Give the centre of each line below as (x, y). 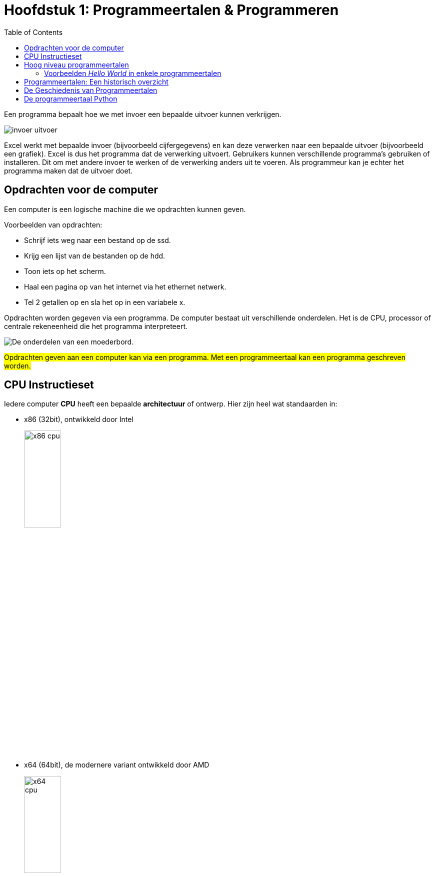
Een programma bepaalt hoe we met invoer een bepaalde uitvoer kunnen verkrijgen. (143, 114)
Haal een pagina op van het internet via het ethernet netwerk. (125, 286)
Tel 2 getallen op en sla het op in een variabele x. (105, 302)
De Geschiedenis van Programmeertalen (91, 90)
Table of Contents (33, 32)
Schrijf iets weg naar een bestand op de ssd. (97, 240)
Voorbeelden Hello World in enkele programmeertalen (133, 73)
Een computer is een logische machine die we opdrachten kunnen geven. (125, 209)
